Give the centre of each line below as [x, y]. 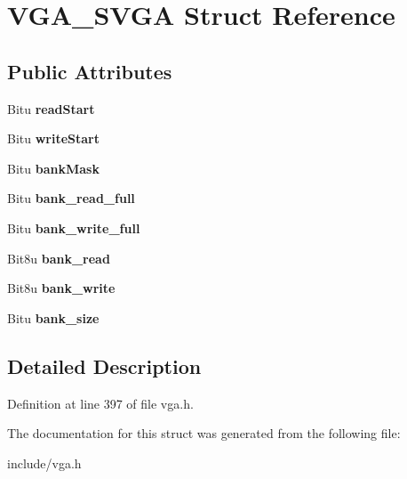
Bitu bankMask [53, 168]
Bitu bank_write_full [74, 227]
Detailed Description [104, 365]
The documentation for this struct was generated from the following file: [204, 433]
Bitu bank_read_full [71, 198]
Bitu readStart [51, 108]
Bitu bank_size [53, 317]
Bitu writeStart [53, 138]
